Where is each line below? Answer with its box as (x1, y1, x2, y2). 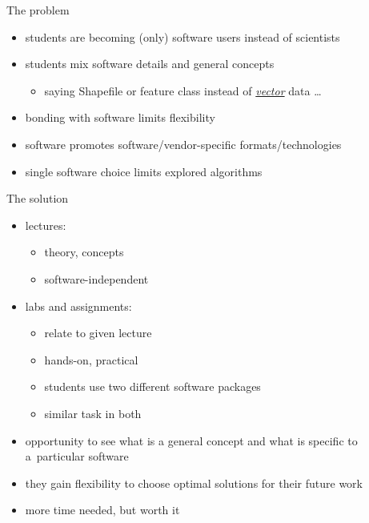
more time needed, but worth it (25, 501, 180, 518)
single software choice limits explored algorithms (25, 163, 263, 179)
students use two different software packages (44, 378, 261, 395)
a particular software (25, 448, 129, 465)
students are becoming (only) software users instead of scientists (25, 28, 340, 45)
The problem (6, 2, 70, 18)
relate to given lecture (44, 324, 152, 341)
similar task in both (44, 404, 142, 421)
